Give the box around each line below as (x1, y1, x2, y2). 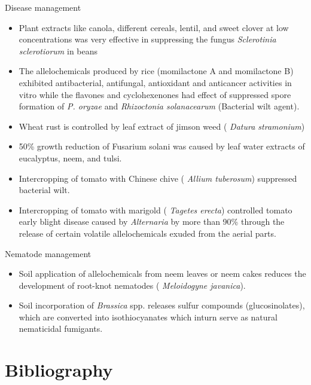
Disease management (5, 1, 81, 13)
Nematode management (5, 247, 92, 259)
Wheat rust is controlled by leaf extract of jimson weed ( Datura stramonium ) (19, 120, 305, 132)
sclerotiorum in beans (19, 44, 98, 57)
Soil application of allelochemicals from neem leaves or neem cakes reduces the (19, 267, 306, 280)
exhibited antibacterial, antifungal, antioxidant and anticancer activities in (19, 76, 292, 88)
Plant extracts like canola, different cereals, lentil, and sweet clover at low (19, 21, 289, 33)
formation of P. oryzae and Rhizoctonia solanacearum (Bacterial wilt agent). (19, 100, 300, 112)
